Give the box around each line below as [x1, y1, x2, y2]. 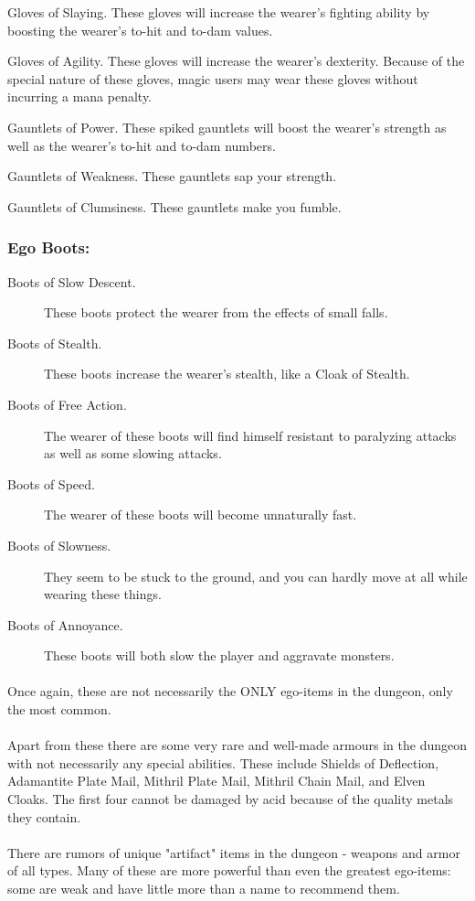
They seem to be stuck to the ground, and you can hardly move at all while [44, 566, 468, 585]
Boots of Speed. [7, 474, 95, 493]
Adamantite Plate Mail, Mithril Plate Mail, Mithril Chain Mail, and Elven [7, 771, 426, 790]
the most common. [7, 700, 111, 719]
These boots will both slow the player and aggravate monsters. [44, 646, 395, 665]
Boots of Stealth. [7, 333, 102, 352]
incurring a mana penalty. [7, 87, 153, 106]
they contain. [7, 807, 81, 826]
